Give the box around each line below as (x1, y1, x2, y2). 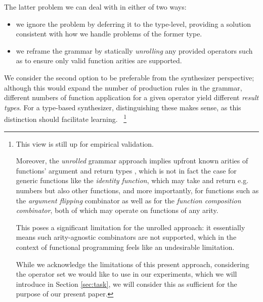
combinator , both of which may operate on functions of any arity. (16, 205, 218, 215)
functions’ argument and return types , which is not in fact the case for (16, 165, 237, 176)
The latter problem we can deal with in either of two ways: (4, 2, 187, 12)
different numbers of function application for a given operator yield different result (4, 92, 259, 103)
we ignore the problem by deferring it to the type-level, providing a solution (16, 18, 251, 29)
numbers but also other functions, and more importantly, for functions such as (16, 185, 259, 195)
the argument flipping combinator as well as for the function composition (16, 195, 241, 205)
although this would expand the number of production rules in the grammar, (4, 82, 242, 93)
